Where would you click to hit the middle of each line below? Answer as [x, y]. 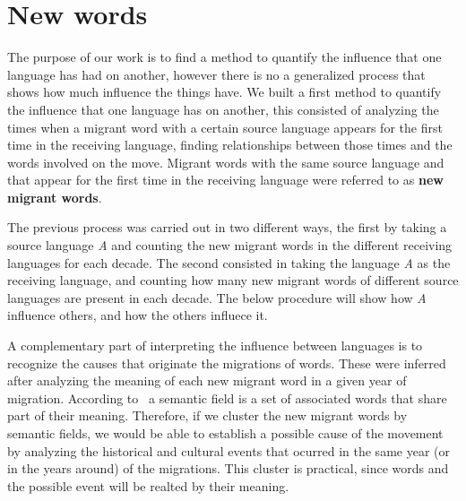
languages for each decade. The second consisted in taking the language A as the [229, 262]
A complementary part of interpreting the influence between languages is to [215, 346]
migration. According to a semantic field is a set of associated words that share [227, 397]
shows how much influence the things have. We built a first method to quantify [224, 92]
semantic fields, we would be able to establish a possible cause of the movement [225, 433]
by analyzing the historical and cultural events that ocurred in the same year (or [229, 450]
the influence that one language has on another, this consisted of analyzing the [223, 109]
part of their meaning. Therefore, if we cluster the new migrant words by [207, 415]
